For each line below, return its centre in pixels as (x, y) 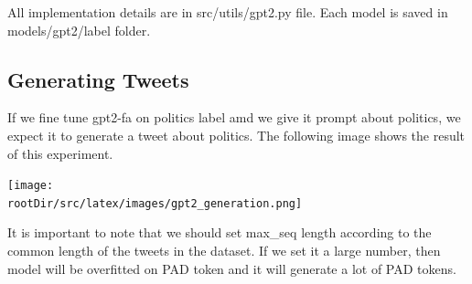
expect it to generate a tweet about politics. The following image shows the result (236, 135)
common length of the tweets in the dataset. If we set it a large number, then (224, 251)
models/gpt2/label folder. (79, 30)
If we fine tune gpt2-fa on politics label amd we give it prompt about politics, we (234, 117)
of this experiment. (60, 153)
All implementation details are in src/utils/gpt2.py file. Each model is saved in (228, 12)
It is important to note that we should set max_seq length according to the (220, 232)
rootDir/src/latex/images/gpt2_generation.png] (155, 203)
